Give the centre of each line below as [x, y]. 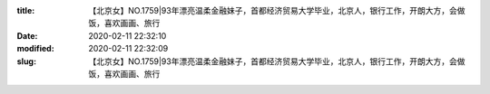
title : [26, 10]
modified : [35, 49]
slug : [26, 61]
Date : [27, 35]
